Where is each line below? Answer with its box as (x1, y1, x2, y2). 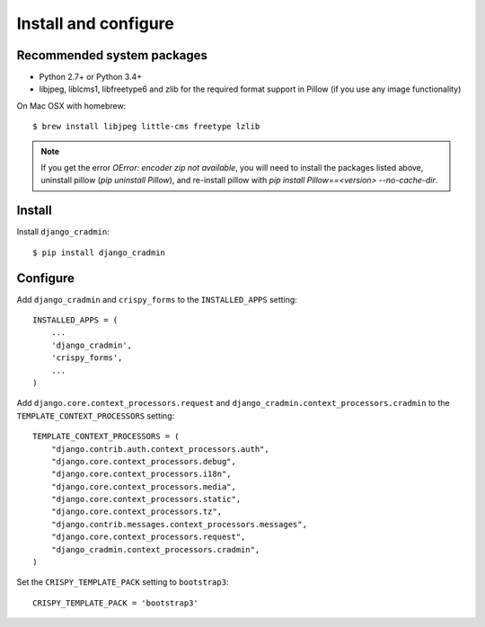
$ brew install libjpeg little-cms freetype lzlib (32, 121, 260, 132)
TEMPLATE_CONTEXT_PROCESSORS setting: (16, 410, 175, 421)
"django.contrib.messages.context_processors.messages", (50, 519, 307, 529)
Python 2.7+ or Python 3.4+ (39, 72, 143, 83)
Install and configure (16, 13, 174, 33)
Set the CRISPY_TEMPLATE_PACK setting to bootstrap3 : (16, 577, 229, 587)
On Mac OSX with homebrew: (16, 100, 127, 111)
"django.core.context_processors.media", (50, 481, 237, 491)
